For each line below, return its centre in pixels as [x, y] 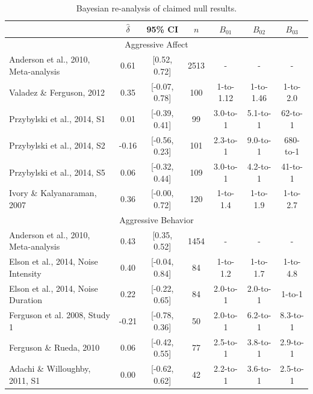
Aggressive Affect [156, 44]
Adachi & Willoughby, [50, 368]
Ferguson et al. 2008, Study [60, 315]
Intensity [25, 273]
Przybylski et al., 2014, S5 [57, 172]
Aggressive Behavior [156, 219]
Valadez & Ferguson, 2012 [57, 92]
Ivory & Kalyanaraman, [53, 193]
